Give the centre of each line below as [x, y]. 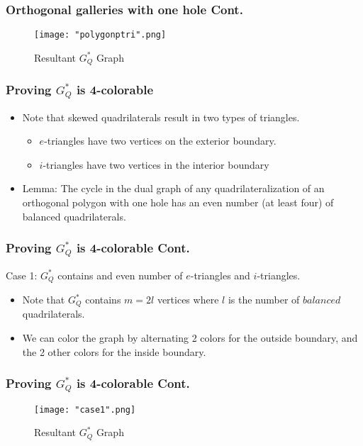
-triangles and [220, 275]
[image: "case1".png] [85, 409]
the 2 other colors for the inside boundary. [114, 351]
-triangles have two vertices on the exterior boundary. [160, 141]
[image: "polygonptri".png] [100, 35]
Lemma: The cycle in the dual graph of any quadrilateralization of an [173, 188]
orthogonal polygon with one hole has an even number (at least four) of [178, 202]
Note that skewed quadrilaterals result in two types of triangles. [161, 117]
